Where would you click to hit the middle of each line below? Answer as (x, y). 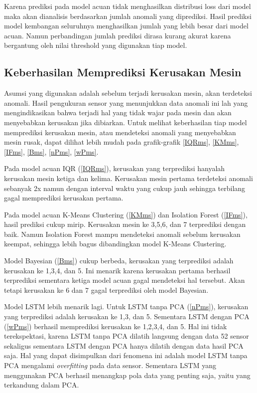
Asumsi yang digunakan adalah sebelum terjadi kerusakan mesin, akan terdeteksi (128, 93)
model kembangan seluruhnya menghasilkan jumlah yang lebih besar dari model (126, 26)
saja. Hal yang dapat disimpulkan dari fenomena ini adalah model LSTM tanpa (126, 355)
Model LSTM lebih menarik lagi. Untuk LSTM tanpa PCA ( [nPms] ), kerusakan (126, 306)
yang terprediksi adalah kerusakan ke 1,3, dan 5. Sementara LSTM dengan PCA (127, 316)
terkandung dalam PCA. (42, 385)
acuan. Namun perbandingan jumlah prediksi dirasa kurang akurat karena (118, 35)
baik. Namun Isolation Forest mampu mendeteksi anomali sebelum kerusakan (122, 234)
